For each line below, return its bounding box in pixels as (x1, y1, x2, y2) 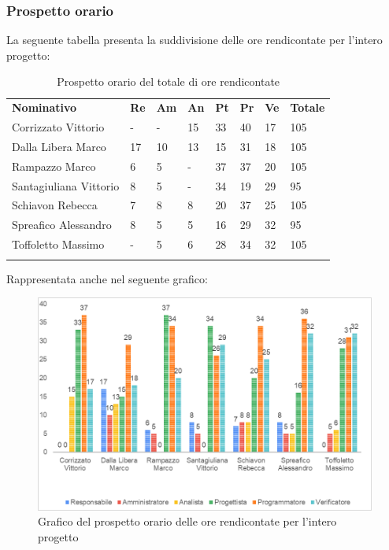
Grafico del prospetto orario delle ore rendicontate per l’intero (38, 513, 337, 530)
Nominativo (12, 99, 77, 116)
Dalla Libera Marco (12, 138, 106, 154)
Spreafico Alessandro (12, 216, 112, 233)
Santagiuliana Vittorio (12, 177, 120, 194)
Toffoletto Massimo (12, 236, 105, 253)
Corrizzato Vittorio (12, 119, 105, 135)
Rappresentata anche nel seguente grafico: (6, 270, 208, 286)
